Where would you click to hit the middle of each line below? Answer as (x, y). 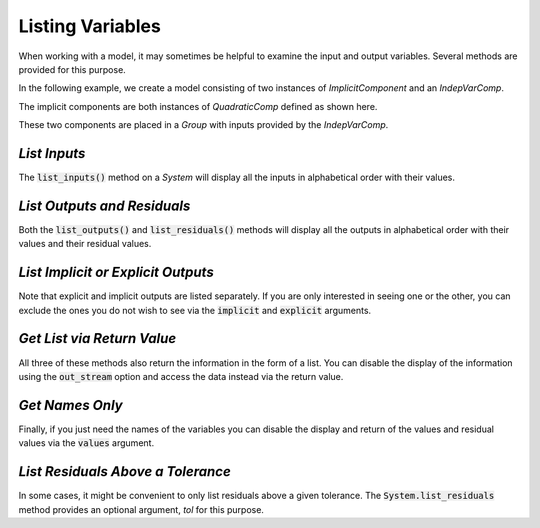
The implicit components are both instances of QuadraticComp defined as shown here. (198, 106)
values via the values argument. (86, 443)
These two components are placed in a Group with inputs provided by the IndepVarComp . (203, 125)
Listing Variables (90, 26)
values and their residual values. (85, 244)
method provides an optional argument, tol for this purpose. (141, 509)
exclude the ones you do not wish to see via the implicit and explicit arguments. (195, 310)
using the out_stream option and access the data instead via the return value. (181, 376)
